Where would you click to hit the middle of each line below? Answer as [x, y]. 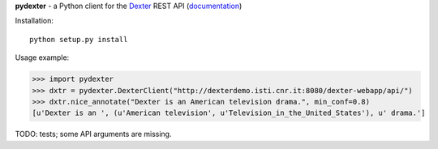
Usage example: [42, 57]
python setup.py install [79, 39]
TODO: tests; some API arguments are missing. [93, 134]
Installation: [34, 21]
